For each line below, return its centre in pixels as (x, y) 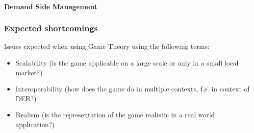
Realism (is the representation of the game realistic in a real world (115, 115)
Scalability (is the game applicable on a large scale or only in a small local (127, 63)
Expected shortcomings (51, 28)
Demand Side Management (51, 6)
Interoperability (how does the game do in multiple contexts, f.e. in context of (132, 89)
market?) (29, 72)
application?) (35, 124)
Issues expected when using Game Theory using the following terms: (107, 46)
